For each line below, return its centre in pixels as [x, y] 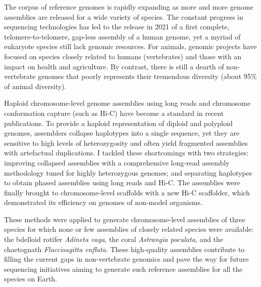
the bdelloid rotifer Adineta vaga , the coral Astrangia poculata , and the [114, 239]
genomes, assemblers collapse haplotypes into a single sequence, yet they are [122, 133]
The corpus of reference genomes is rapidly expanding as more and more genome [129, 7]
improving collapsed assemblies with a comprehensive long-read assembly [117, 162]
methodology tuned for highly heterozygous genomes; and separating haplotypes [128, 172]
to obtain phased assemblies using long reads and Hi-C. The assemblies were [122, 182]
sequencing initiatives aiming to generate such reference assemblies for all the [123, 269]
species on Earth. [31, 279]
